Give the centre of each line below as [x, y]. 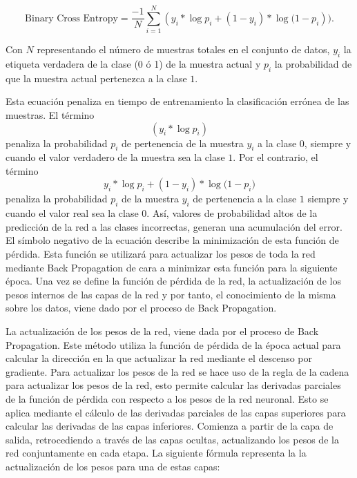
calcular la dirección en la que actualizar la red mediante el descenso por [159, 358]
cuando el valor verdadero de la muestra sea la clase [115, 157]
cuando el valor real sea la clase [72, 213]
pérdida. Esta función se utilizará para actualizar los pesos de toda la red [161, 254]
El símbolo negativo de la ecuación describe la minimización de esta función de [172, 240]
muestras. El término [50, 114]
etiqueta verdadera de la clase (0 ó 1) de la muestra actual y [133, 63]
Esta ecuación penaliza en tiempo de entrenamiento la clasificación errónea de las [177, 101]
